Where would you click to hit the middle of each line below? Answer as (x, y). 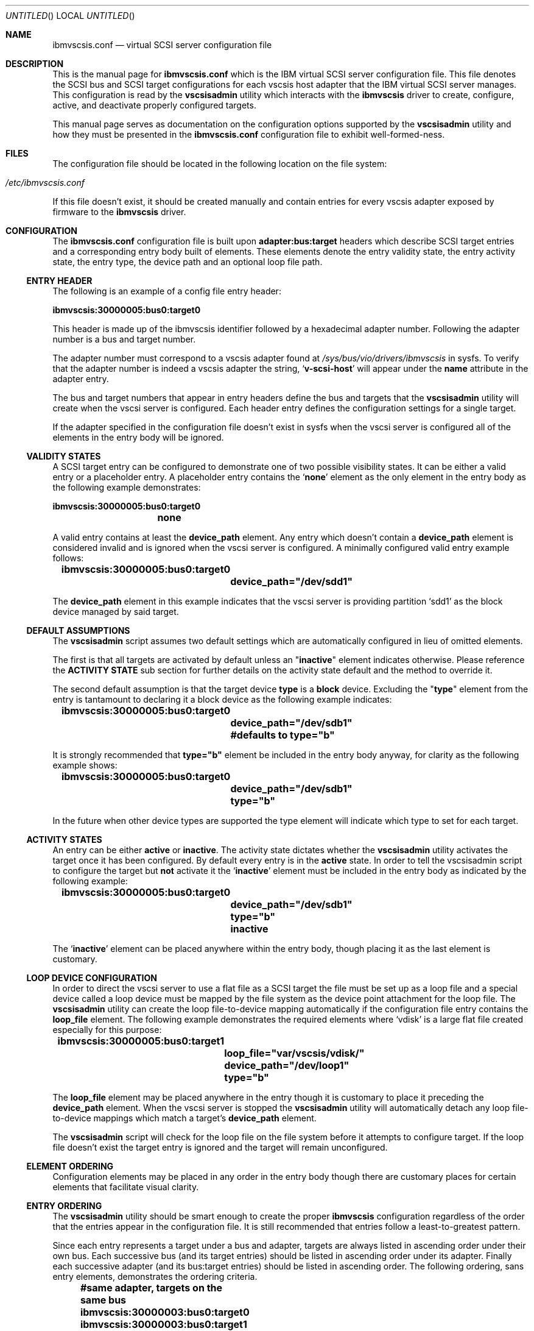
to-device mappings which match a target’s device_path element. (184, 1118)
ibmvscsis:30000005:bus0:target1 (141, 1041)
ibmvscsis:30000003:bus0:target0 (165, 1312)
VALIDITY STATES (64, 456)
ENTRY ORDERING (64, 1206)
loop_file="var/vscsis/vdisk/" (294, 1053)
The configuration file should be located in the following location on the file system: (220, 164)
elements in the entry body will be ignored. (138, 437)
